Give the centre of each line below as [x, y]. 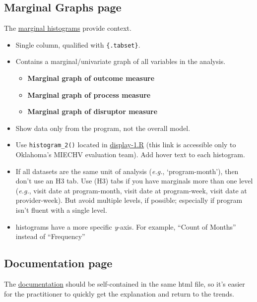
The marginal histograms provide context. [68, 28]
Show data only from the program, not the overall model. [103, 128]
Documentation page [58, 263]
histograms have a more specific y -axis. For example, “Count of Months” [126, 226]
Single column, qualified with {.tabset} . [78, 44]
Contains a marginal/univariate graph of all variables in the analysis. [121, 61]
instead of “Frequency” [50, 236]
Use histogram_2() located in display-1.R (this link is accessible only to [126, 145]
